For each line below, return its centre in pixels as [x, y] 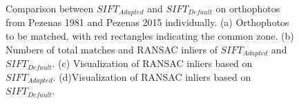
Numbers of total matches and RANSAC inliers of [112, 49]
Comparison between [50, 8]
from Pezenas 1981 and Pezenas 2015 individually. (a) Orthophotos [147, 22]
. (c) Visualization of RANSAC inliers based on [152, 63]
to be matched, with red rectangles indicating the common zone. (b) [150, 36]
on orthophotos [248, 8]
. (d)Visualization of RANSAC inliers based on [152, 76]
